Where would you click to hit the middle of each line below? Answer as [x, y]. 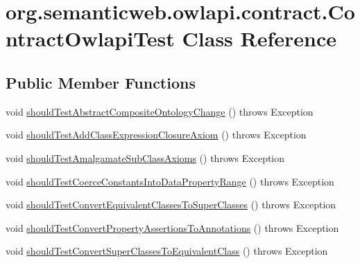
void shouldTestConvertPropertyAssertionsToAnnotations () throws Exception [172, 227]
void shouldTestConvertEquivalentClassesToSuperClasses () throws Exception [171, 205]
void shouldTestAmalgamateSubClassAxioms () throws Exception [145, 157]
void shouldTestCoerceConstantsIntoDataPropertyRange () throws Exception [170, 181]
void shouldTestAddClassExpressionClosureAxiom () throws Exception [156, 135]
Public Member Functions [101, 82]
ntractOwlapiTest [90, 38]
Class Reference [259, 38]
